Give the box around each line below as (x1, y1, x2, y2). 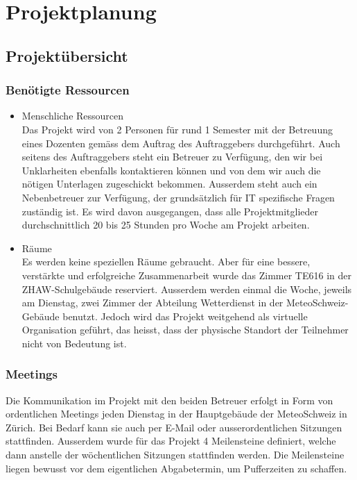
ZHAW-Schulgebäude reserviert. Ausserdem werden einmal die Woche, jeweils (21, 281, 352, 296)
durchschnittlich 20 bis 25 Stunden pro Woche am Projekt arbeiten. (21, 217, 310, 232)
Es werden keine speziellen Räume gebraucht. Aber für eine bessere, (21, 254, 311, 269)
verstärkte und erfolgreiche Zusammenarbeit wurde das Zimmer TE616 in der (21, 267, 351, 282)
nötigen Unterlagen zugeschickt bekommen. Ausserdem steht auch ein (21, 176, 317, 191)
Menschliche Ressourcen (21, 108, 124, 123)
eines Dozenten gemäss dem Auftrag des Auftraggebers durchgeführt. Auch (21, 135, 340, 150)
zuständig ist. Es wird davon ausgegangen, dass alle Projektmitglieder (21, 204, 319, 218)
